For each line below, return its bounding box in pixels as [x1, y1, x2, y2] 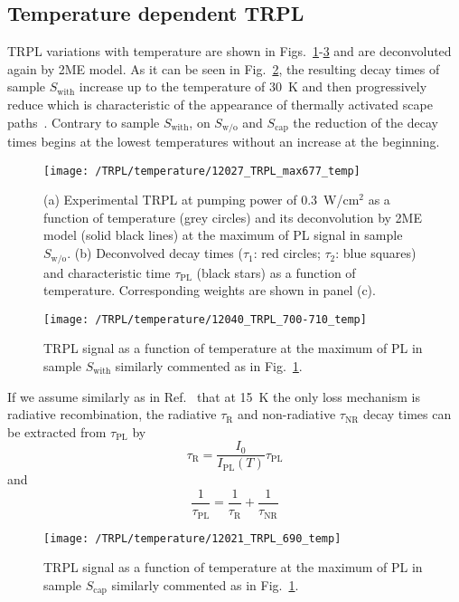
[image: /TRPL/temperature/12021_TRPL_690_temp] [43, 531, 342, 545]
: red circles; [253, 244, 321, 263]
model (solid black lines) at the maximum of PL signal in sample [43, 225, 403, 244]
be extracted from [7, 422, 107, 441]
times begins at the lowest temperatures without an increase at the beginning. [7, 132, 440, 151]
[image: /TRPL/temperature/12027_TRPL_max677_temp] [43, 164, 361, 177]
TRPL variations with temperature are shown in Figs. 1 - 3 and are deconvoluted [7, 42, 452, 61]
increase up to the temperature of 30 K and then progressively [79, 77, 427, 96]
